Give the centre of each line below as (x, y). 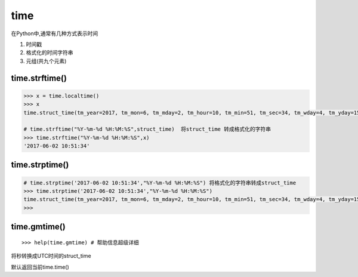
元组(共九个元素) (46, 61)
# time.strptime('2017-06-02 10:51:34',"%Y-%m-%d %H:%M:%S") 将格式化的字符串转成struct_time (160, 183)
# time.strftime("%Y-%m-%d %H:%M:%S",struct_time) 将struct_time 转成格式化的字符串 (147, 129)
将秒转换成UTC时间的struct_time (51, 256)
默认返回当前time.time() (40, 267)
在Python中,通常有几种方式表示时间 (55, 33)
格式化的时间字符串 (50, 53)
